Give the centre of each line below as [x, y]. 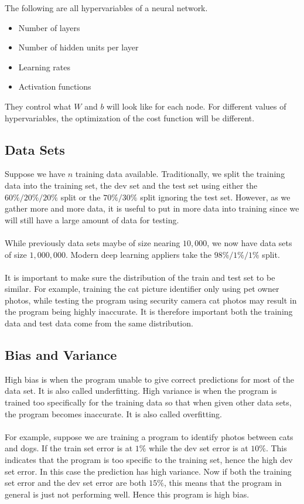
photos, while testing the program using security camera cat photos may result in [151, 300]
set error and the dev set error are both [76, 483]
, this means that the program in [223, 483]
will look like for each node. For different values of [197, 106]
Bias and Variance [61, 355]
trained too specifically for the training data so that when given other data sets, [148, 402]
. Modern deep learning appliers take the [139, 254]
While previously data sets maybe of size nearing [93, 242]
